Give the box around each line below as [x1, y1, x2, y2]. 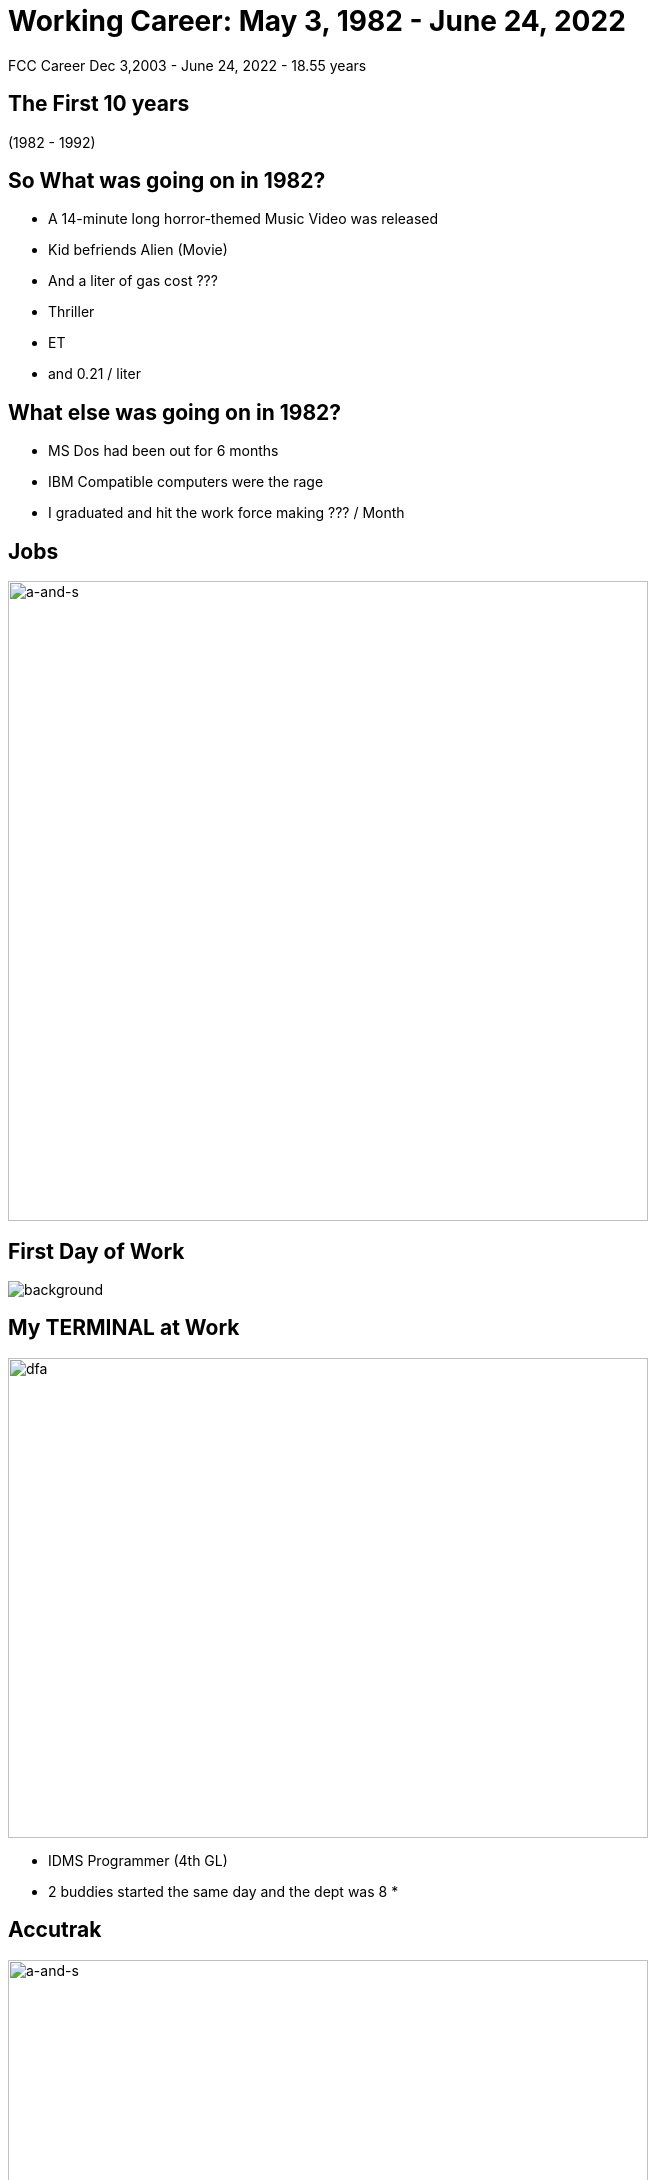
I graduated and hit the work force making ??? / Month [48, 504, 405, 522]
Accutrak [8, 1917, 102, 1943]
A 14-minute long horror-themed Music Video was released [48, 210, 439, 228]
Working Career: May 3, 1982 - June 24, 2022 [8, 4, 626, 38]
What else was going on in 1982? [8, 399, 342, 425]
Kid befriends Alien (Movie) [48, 241, 228, 259]
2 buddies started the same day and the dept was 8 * [48, 1882, 399, 1900]
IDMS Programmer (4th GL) [48, 1851, 228, 1869]
